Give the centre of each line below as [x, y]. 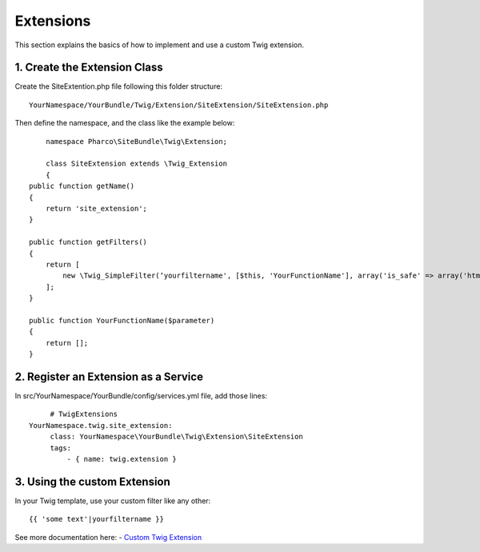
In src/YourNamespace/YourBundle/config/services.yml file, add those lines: [141, 395]
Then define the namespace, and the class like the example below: [125, 123]
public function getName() [82, 186]
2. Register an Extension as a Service [109, 376]
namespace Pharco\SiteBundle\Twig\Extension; [136, 141]
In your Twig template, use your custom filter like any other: [113, 501]
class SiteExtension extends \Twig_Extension [136, 164]
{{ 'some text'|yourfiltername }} [96, 519]
